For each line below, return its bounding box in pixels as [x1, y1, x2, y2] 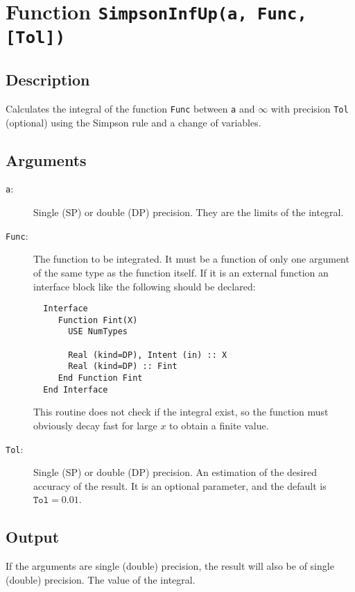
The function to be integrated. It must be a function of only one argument [33, 252, 349, 266]
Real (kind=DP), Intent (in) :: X [68, 350, 227, 360]
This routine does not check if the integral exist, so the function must [33, 404, 329, 419]
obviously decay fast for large [33, 418, 157, 432]
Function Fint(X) [58, 315, 138, 325]
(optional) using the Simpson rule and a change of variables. [6, 115, 261, 129]
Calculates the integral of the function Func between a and [6, 101, 255, 116]
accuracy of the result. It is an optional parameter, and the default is [33, 478, 327, 493]
